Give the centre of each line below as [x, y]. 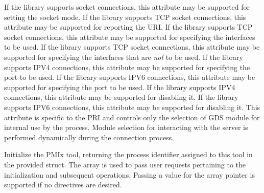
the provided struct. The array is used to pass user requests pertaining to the [125, 164]
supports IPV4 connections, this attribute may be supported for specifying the [127, 67]
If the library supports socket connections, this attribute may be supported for [127, 7]
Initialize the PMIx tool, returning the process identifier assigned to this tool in [128, 154]
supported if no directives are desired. [63, 185]
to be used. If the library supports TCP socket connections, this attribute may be [132, 47]
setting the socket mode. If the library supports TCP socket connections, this [125, 17]
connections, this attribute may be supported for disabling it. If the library [121, 97]
